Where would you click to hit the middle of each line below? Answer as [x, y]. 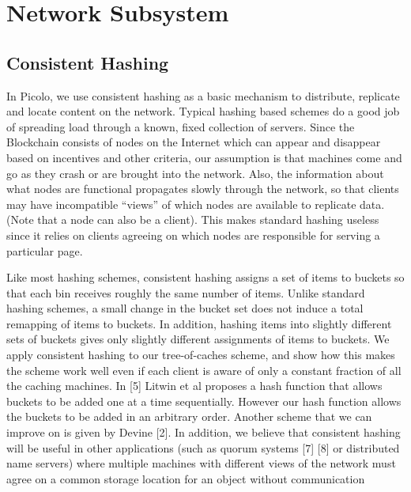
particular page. [45, 250]
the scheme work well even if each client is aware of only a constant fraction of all [204, 370]
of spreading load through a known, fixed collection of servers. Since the [181, 126]
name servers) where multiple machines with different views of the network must [201, 463]
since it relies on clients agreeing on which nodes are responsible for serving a [193, 235]
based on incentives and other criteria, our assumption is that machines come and [204, 157]
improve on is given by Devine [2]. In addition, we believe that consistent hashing [204, 432]
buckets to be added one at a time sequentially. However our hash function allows [204, 401]
